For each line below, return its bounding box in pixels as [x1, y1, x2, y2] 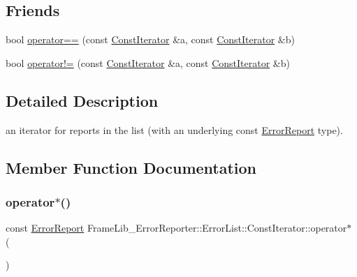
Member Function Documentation [6, 156, 257, 178]
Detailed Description [6, 89, 159, 111]
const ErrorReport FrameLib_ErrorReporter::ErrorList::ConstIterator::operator [6, 220, 347, 235]
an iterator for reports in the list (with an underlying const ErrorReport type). [6, 122, 343, 137]
